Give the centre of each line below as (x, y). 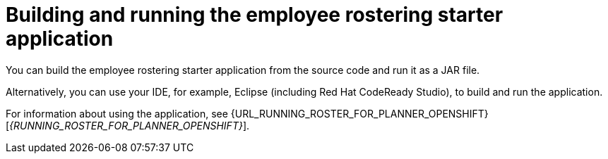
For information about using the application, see (117, 113)
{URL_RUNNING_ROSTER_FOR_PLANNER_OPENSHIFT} (359, 113)
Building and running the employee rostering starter (255, 15)
